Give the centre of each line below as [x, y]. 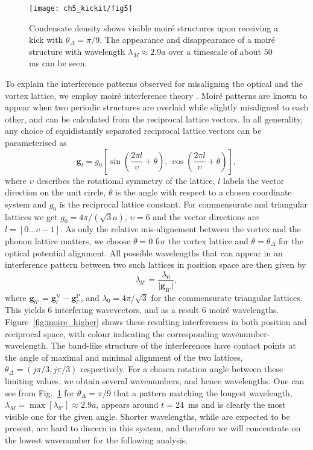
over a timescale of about [215, 51]
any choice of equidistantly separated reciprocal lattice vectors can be [133, 131]
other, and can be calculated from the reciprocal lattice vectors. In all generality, [154, 119]
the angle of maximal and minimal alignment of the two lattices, [124, 357]
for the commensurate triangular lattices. [227, 297]
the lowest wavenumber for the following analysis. [96, 439]
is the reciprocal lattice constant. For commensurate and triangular [184, 204]
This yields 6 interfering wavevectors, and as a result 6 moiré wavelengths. [142, 310]
